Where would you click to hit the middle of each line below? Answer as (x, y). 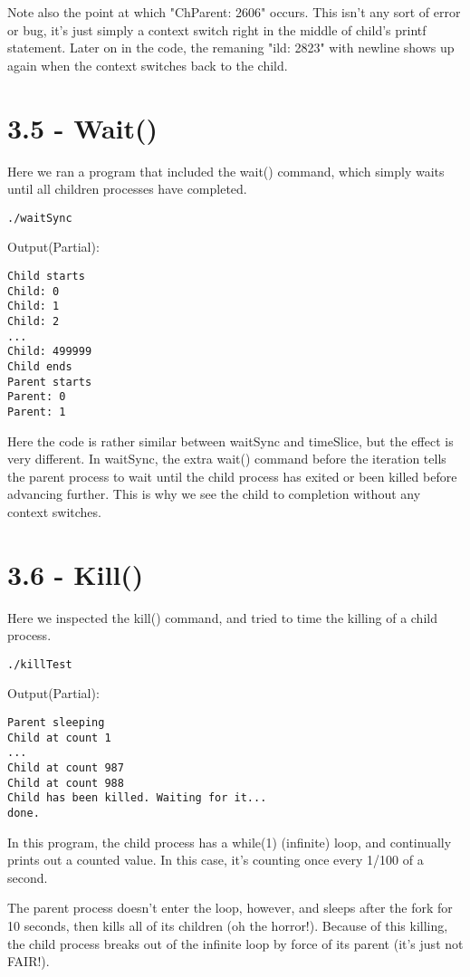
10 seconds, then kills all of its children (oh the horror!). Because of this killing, (228, 925)
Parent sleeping (56, 723)
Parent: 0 (37, 397)
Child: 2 (34, 321)
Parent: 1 (37, 412)
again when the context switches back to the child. (148, 65)
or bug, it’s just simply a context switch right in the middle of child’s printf (217, 29)
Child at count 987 (66, 768)
